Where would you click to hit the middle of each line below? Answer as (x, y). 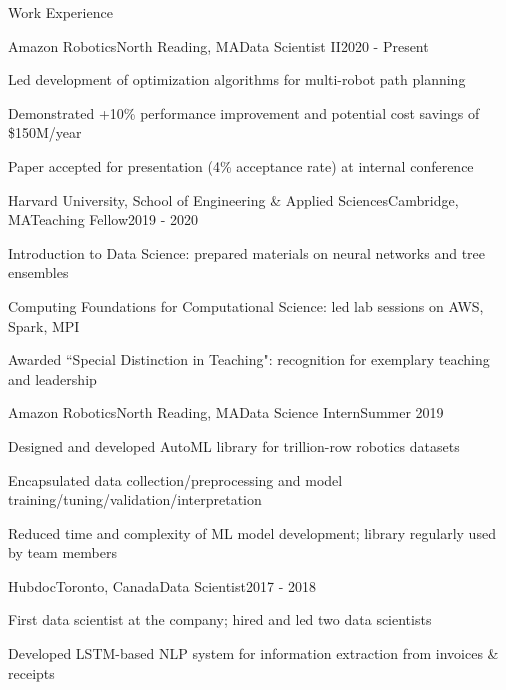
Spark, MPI (44, 325)
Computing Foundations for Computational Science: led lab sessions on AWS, (246, 305)
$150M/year (45, 132)
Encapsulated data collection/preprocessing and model (175, 479)
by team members (62, 552)
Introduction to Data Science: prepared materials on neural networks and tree (247, 252)
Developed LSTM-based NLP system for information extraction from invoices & (253, 653)
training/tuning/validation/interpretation (135, 499)
